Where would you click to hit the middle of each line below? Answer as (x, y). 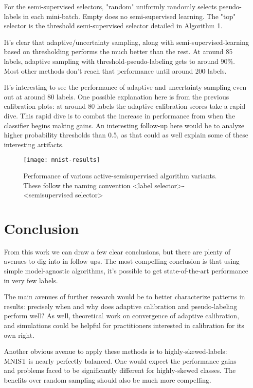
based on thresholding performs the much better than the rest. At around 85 (118, 51)
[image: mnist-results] (62, 160)
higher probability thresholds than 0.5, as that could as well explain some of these (126, 135)
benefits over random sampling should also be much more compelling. (108, 380)
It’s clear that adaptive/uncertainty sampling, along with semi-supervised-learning (126, 42)
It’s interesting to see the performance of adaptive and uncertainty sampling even (125, 87)
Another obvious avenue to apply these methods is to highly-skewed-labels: (116, 351)
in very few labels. (31, 280)
